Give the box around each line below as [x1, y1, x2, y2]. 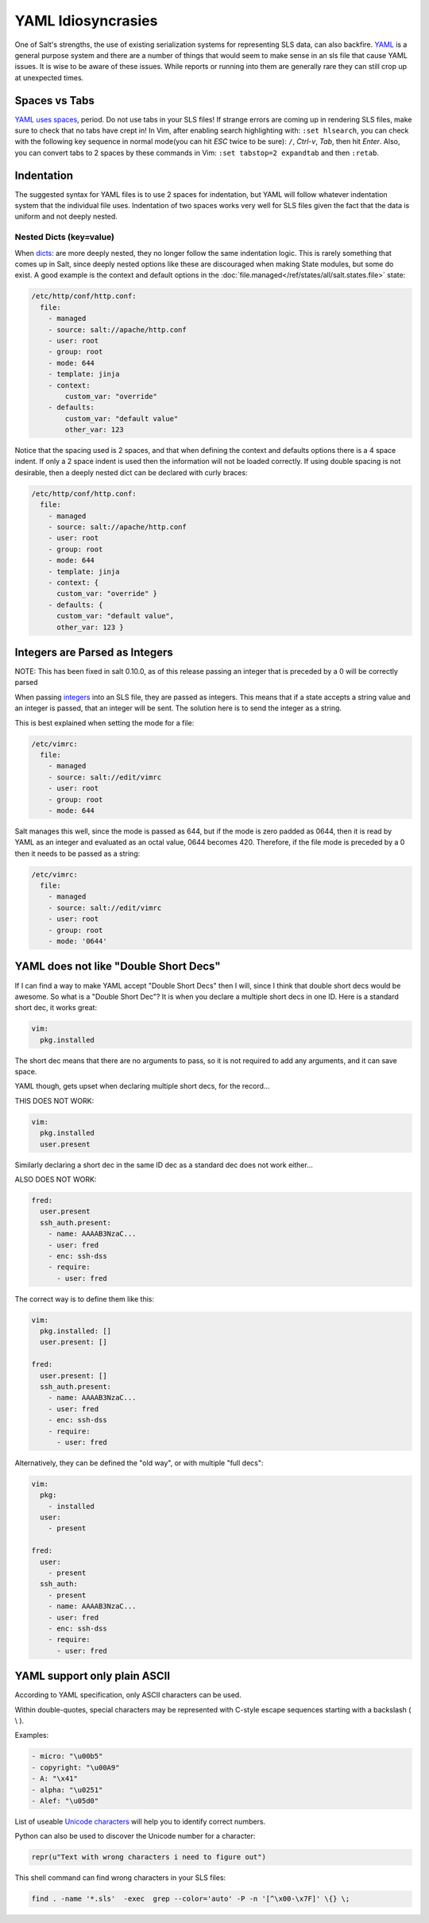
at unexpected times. [14, 72, 84, 83]
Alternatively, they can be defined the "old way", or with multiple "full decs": [14, 1458, 264, 1468]
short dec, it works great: [14, 1003, 98, 1012]
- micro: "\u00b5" [31, 1752, 103, 1761]
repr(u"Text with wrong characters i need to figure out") [31, 1852, 266, 1862]
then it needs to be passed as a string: [14, 849, 141, 858]
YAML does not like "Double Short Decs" [14, 960, 222, 973]
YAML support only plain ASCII [14, 1670, 171, 1683]
